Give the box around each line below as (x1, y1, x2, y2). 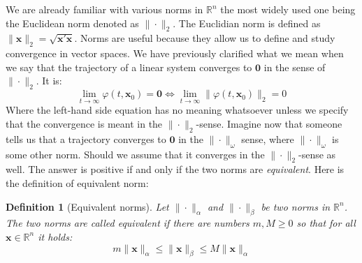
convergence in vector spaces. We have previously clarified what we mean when (6, 46, 344, 61)
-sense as (298, 146, 336, 161)
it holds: (38, 229, 73, 243)
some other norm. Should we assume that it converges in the (6, 146, 265, 161)
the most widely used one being (220, 2, 356, 16)
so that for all (296, 216, 356, 230)
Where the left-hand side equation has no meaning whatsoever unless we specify (6, 103, 349, 117)
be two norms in (261, 199, 331, 213)
